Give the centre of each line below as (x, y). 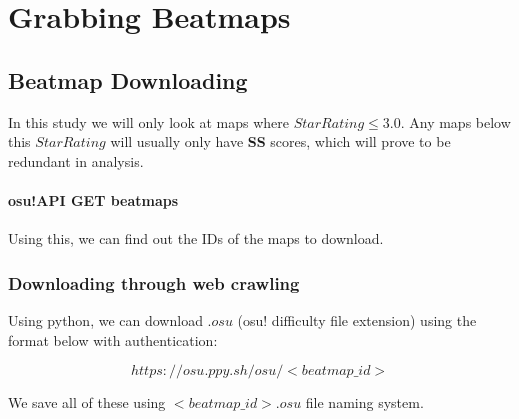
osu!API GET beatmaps (93, 199)
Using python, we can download (105, 319)
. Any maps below (455, 121)
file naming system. (364, 402)
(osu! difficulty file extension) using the (357, 319)
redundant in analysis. (76, 160)
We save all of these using (87, 402)
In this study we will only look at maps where (149, 121)
